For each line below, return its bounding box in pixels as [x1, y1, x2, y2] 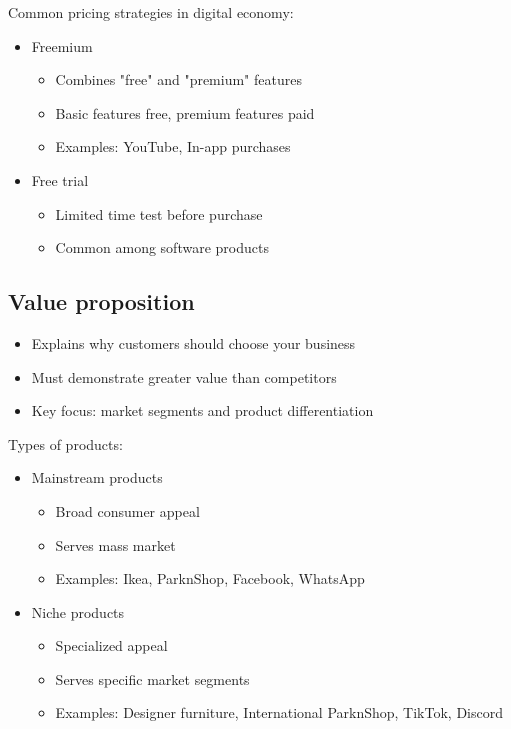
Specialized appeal [55, 635, 168, 656]
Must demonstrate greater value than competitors [31, 366, 337, 387]
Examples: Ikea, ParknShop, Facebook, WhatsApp [55, 568, 365, 589]
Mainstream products [31, 467, 163, 488]
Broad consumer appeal [55, 500, 200, 521]
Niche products [31, 601, 125, 622]
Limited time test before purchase [55, 203, 263, 224]
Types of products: [8, 433, 123, 454]
